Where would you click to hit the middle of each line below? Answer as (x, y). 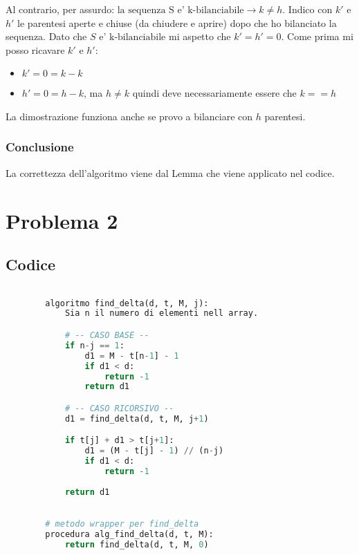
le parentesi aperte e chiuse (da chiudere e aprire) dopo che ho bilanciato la (177, 22)
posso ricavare (35, 49)
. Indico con (307, 9)
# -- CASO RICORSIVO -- (119, 408)
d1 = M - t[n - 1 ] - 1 (132, 356)
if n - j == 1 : (94, 345)
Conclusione (40, 147)
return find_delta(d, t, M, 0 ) (137, 544)
